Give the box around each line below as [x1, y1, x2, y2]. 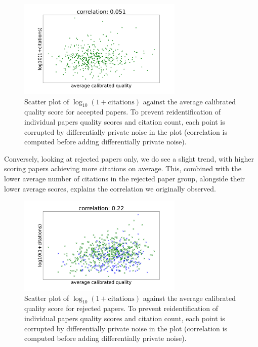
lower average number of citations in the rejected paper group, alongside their [4, 173, 245, 183]
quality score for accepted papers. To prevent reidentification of [24, 106, 221, 117]
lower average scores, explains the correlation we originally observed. [4, 183, 216, 194]
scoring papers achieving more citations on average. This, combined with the [4, 163, 242, 174]
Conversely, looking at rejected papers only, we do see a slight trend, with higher [4, 153, 254, 164]
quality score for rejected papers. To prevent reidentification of [24, 303, 219, 314]
